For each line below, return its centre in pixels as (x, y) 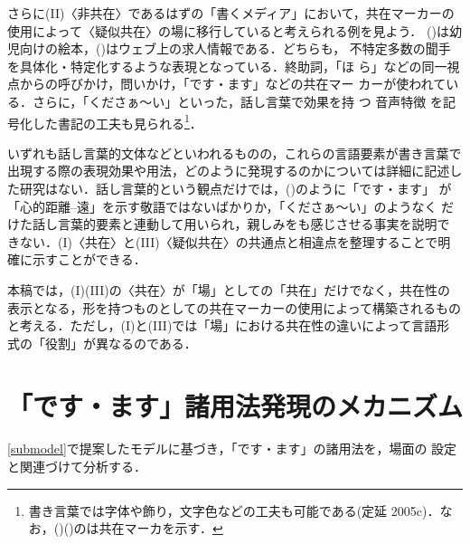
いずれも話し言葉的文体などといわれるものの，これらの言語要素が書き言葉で (235, 153)
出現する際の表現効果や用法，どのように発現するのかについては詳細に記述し (235, 171)
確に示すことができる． (77, 259)
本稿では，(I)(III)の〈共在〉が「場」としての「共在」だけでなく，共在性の (229, 289)
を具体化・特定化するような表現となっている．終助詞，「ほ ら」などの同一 (227, 66)
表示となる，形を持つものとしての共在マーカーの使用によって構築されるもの (235, 307)
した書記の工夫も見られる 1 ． (117, 121)
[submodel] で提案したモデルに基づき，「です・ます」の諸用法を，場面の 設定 (232, 449)
